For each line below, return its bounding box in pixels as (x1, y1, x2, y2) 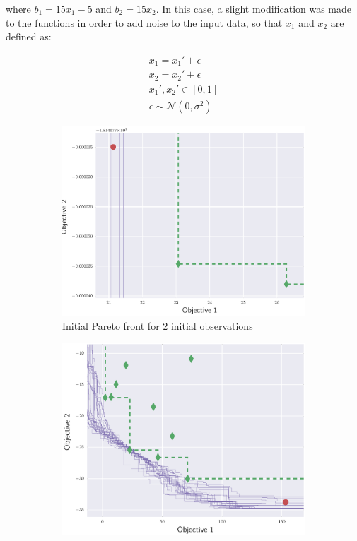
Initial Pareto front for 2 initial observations (62, 318, 253, 333)
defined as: (6, 29, 52, 44)
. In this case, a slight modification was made (156, 1, 352, 16)
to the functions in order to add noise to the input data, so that (6, 15, 283, 30)
